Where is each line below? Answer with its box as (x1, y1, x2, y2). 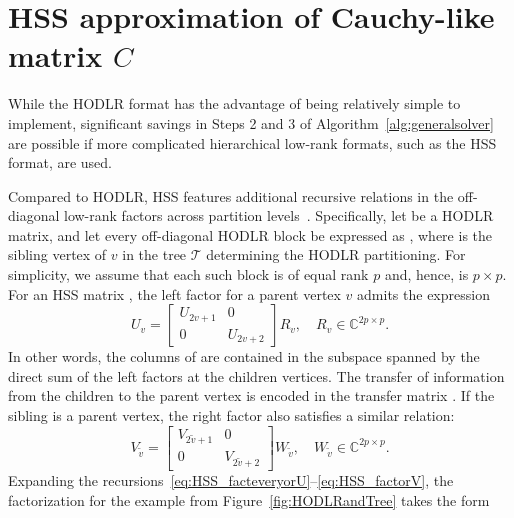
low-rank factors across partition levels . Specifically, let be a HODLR (64, 205, 494, 226)
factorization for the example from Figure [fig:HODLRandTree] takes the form (8, 489, 490, 510)
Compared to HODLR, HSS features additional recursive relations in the (8, 185, 454, 206)
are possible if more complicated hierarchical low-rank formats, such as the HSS (8, 132, 497, 153)
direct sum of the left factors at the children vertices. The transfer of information (8, 365, 505, 386)
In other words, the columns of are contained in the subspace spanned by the (8, 346, 480, 367)
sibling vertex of (8, 244, 107, 265)
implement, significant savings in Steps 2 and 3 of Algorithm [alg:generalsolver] (8, 112, 494, 133)
